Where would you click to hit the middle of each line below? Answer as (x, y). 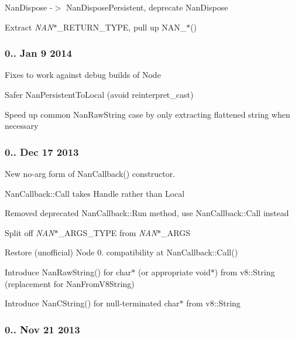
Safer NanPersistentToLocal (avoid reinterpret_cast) (99, 94)
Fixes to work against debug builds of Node (83, 75)
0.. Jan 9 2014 (38, 53)
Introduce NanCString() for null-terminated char (92, 303)
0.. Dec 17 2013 (42, 151)
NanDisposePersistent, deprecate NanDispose (147, 7)
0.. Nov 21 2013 (42, 329)
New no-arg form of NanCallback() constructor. (90, 173)
